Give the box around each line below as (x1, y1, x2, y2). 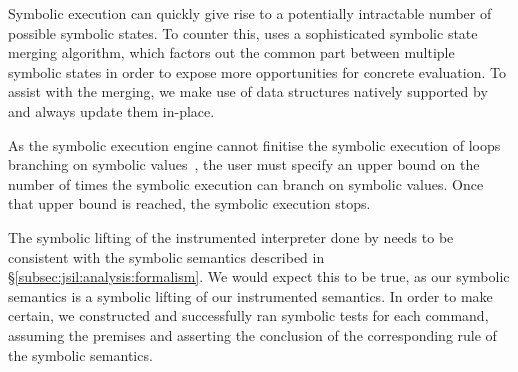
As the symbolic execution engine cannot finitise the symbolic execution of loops (8, 134, 501, 155)
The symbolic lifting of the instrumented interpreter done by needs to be (8, 226, 454, 247)
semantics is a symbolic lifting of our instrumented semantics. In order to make (8, 285, 493, 306)
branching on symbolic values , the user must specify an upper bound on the (8, 154, 480, 175)
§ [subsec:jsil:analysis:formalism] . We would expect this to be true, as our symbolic (8, 266, 510, 287)
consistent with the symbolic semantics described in (8, 246, 325, 267)
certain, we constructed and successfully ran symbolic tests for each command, (8, 305, 489, 326)
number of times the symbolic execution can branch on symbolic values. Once (8, 173, 484, 194)
